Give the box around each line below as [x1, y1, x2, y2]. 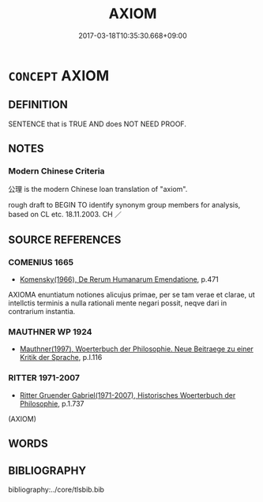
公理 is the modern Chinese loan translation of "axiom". [8, 185, 188, 194]
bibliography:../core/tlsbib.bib [8, 485, 105, 494]
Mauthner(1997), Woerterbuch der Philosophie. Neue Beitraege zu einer [19, 344, 254, 354]
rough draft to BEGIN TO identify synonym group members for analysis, [8, 200, 241, 210]
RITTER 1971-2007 [8, 373, 81, 384]
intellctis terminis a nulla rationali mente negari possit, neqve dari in [8, 298, 227, 308]
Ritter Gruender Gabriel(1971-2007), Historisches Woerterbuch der [19, 390, 236, 399]
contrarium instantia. [8, 307, 76, 317]
